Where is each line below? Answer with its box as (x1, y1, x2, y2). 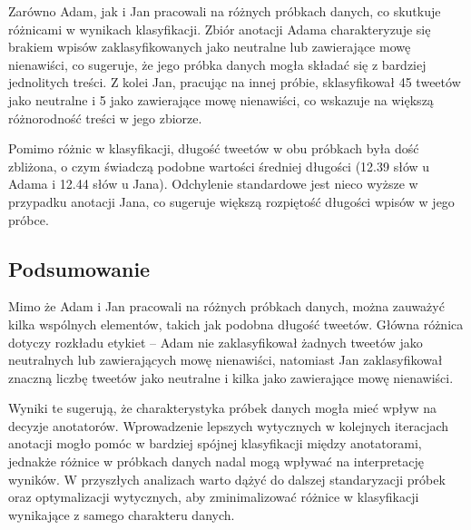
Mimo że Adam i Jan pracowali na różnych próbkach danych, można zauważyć (8, 297, 445, 316)
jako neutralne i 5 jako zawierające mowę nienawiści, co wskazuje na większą (8, 90, 434, 109)
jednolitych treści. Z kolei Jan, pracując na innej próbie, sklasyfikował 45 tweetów (8, 73, 461, 92)
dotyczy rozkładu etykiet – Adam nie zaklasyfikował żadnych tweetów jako (8, 332, 423, 351)
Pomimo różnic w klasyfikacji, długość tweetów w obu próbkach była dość (8, 139, 419, 158)
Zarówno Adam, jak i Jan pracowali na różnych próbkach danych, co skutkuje (8, 2, 441, 20)
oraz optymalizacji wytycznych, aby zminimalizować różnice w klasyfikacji (8, 487, 419, 506)
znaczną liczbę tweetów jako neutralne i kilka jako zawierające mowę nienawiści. (8, 368, 454, 387)
